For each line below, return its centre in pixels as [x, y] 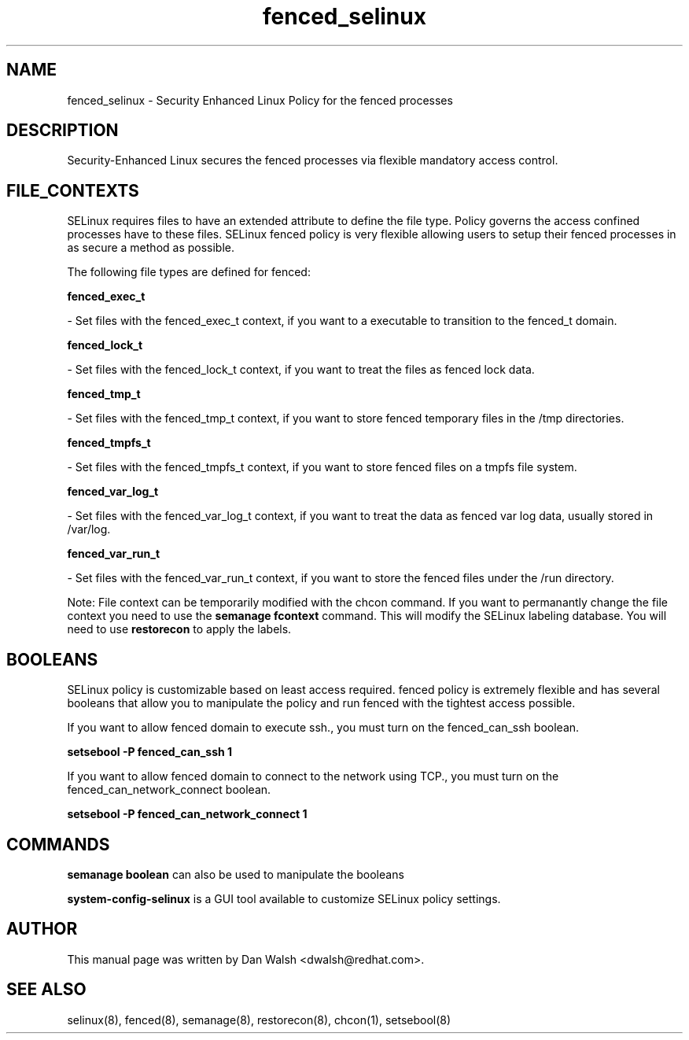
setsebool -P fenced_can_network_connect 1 [187, 814]
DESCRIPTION [63, 131]
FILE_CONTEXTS [73, 190]
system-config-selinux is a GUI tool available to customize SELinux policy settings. [284, 898]
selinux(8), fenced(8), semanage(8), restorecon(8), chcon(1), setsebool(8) [259, 1020]
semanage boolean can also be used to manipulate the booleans [236, 874]
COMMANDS [58, 844]
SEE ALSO [46, 990]
